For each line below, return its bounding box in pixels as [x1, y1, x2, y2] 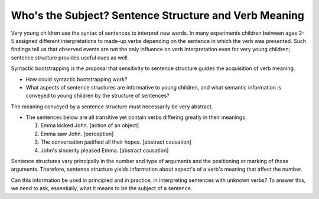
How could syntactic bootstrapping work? [25, 75, 128, 82]
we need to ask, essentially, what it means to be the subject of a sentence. [11, 185, 193, 192]
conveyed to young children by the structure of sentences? [25, 92, 170, 99]
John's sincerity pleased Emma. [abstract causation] [40, 147, 169, 154]
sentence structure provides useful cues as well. [11, 54, 129, 61]
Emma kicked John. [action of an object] [40, 122, 139, 129]
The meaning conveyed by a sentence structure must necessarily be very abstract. [11, 103, 213, 110]
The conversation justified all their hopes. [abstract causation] [40, 138, 192, 145]
